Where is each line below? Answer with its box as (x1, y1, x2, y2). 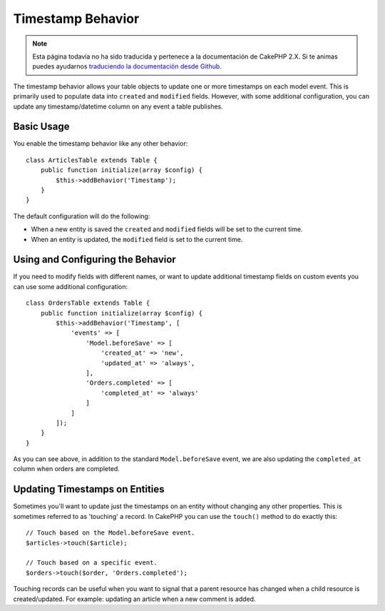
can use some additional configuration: (13, 282, 128, 291)
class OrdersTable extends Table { (26, 299, 150, 307)
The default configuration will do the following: (13, 211, 150, 221)
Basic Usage (13, 121, 70, 133)
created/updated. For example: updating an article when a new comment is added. (13, 595, 256, 603)
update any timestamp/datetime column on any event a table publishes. (13, 102, 224, 111)
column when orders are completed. (13, 465, 120, 473)
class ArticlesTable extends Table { (26, 156, 158, 164)
